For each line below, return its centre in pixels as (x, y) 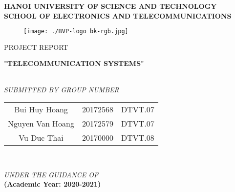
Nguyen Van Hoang (41, 124)
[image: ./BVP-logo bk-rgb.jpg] (76, 32)
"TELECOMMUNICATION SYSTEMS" (74, 63)
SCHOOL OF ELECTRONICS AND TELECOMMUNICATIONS (118, 15)
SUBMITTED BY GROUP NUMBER (62, 89)
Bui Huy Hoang (41, 109)
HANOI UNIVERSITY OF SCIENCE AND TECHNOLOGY (110, 6)
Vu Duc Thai (41, 138)
